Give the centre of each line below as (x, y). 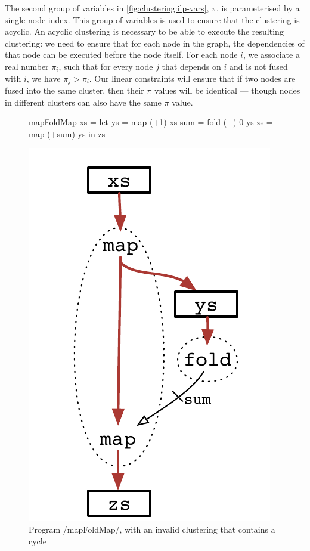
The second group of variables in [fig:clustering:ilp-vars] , (107, 8)
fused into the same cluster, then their (75, 90)
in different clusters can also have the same (83, 102)
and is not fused (259, 66)
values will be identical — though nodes (227, 90)
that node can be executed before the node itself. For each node (121, 55)
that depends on (191, 66)
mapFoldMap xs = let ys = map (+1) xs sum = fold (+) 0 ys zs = (151, 122)
